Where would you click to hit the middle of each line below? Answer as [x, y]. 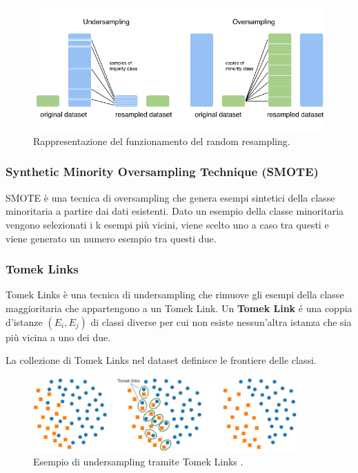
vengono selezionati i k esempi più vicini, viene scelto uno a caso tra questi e [167, 224]
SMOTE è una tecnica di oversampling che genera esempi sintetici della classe [170, 197]
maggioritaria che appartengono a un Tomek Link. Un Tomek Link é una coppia [179, 308]
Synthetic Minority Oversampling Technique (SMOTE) [162, 172]
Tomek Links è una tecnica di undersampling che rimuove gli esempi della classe [175, 295]
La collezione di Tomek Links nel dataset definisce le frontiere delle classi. [161, 360]
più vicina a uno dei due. [58, 337]
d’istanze [24, 321]
